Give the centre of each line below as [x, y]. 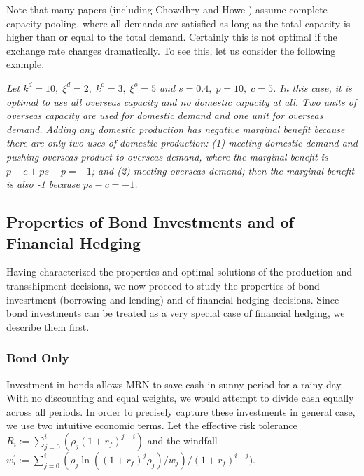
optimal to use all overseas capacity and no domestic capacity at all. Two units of [182, 101]
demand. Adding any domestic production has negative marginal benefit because [176, 129]
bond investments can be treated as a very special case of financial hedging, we [176, 313]
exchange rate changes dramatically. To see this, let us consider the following [171, 50]
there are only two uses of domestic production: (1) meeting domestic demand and [182, 143]
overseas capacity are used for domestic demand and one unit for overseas [165, 115]
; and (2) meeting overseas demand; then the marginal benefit [223, 170]
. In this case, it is [312, 87]
